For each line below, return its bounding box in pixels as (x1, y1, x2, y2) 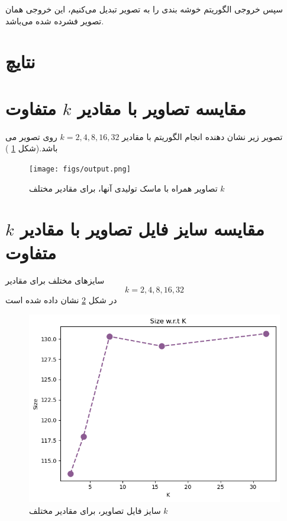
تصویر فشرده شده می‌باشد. (5, 14, 104, 27)
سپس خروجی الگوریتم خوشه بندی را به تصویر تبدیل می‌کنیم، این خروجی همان (5, 3, 283, 15)
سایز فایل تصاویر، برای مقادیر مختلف (29, 504, 161, 516)
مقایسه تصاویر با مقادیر (78, 96, 246, 120)
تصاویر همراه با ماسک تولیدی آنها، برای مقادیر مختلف (29, 182, 218, 194)
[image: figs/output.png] (29, 164, 131, 173)
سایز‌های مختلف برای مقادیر (5, 274, 105, 287)
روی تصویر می (5, 130, 57, 142)
